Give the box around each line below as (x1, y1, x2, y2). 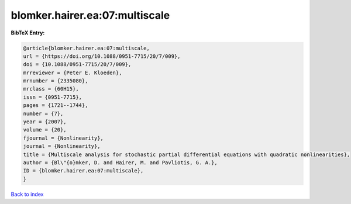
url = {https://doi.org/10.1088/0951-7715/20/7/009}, (23, 53, 181, 60)
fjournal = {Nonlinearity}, (23, 134, 104, 141)
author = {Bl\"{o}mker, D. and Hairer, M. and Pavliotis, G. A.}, (23, 160, 218, 166)
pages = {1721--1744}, (23, 102, 88, 109)
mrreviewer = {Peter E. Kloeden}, (23, 69, 122, 76)
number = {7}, (23, 110, 64, 117)
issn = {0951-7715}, (23, 94, 82, 101)
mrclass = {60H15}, (23, 85, 79, 92)
